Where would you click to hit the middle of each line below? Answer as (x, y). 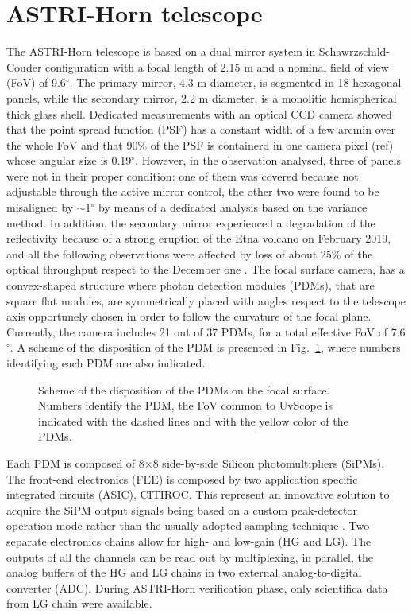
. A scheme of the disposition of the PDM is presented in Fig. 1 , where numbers (205, 347)
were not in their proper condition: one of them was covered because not (183, 175)
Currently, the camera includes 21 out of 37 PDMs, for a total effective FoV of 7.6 (206, 331)
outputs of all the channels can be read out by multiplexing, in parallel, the (190, 556)
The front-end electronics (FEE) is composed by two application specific (182, 478)
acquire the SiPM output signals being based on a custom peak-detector (182, 509)
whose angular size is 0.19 (69, 160)
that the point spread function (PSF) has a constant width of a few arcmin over (201, 129)
